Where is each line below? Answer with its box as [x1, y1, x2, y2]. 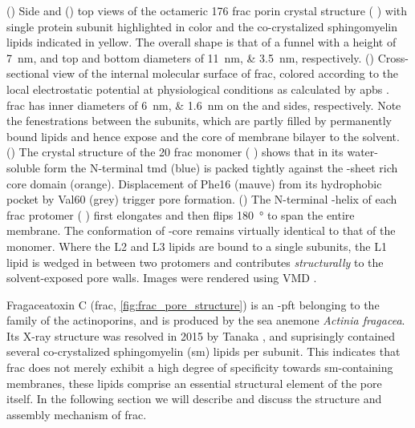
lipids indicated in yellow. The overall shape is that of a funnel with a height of [6, 34, 397, 50]
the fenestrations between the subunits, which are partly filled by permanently [6, 112, 392, 129]
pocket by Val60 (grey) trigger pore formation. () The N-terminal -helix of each [6, 191, 397, 208]
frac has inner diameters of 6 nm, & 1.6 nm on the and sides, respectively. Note [6, 96, 401, 113]
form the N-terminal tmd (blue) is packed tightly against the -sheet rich [43, 159, 398, 176]
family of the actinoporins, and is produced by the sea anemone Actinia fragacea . [6, 312, 405, 329]
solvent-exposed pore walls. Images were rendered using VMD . [6, 269, 317, 286]
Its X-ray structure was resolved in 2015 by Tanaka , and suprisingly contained [6, 327, 396, 344]
